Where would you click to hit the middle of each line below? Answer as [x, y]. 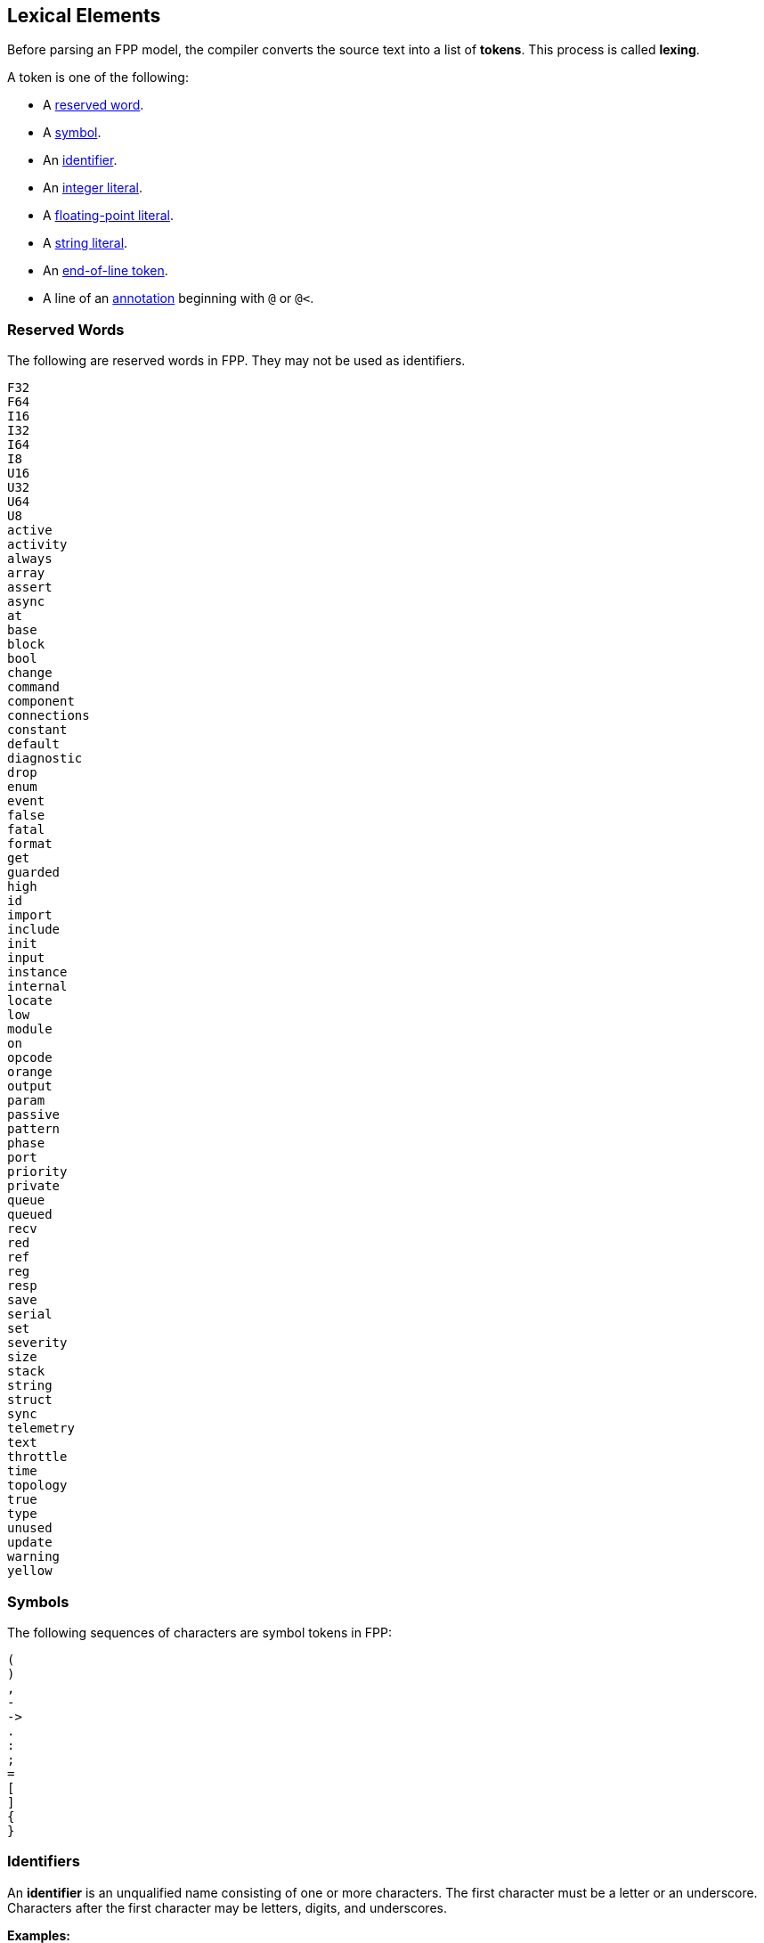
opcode [30, 1058]
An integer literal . [93, 188]
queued [30, 1215]
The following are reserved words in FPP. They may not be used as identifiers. [236, 361]
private [34, 1186]
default [34, 744]
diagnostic [45, 759]
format [30, 844]
